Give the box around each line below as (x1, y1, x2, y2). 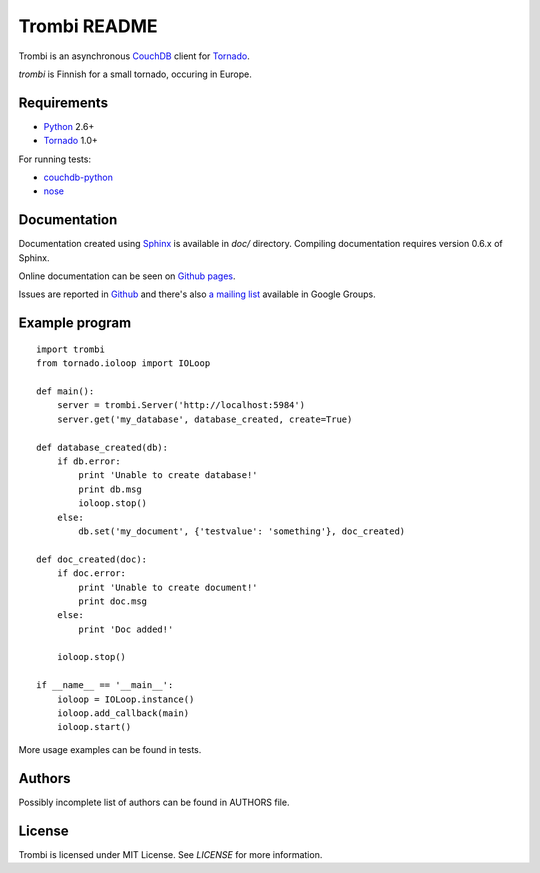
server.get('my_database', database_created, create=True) (56, 413, 353, 425)
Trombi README (18, 15, 159, 37)
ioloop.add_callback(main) (56, 708, 190, 719)
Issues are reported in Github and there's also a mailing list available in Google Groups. (18, 288, 377, 300)
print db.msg (78, 483, 142, 495)
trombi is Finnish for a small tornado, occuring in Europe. (18, 68, 252, 80)
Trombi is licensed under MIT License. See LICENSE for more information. (18, 848, 323, 860)
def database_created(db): (36, 441, 169, 453)
